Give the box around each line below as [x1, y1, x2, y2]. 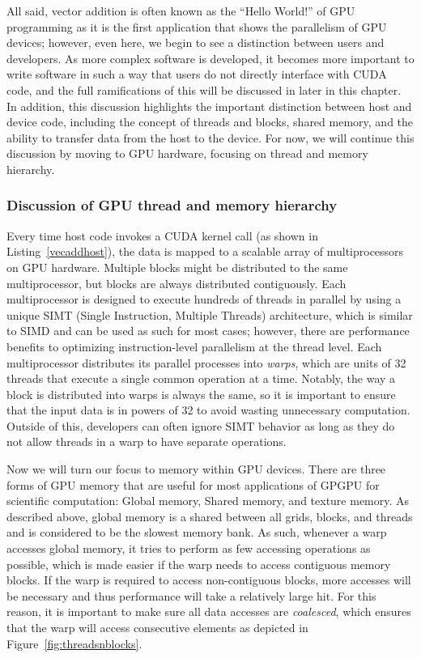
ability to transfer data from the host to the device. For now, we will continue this [6, 129, 415, 146]
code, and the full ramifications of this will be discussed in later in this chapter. [6, 81, 402, 98]
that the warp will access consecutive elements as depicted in [6, 619, 308, 635]
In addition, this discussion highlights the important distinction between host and [6, 97, 412, 114]
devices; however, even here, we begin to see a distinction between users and [6, 34, 385, 51]
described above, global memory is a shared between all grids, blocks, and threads [6, 507, 413, 524]
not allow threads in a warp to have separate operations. [6, 433, 287, 450]
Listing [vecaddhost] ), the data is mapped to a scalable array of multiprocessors [6, 243, 404, 260]
